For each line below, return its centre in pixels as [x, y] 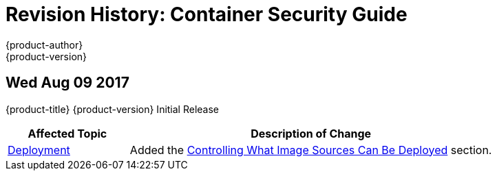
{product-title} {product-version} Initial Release [113, 109]
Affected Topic [67, 133]
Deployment [39, 150]
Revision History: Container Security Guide [207, 14]
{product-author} [44, 45]
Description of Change [311, 133]
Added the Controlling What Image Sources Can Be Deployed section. [311, 150]
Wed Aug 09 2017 [67, 83]
